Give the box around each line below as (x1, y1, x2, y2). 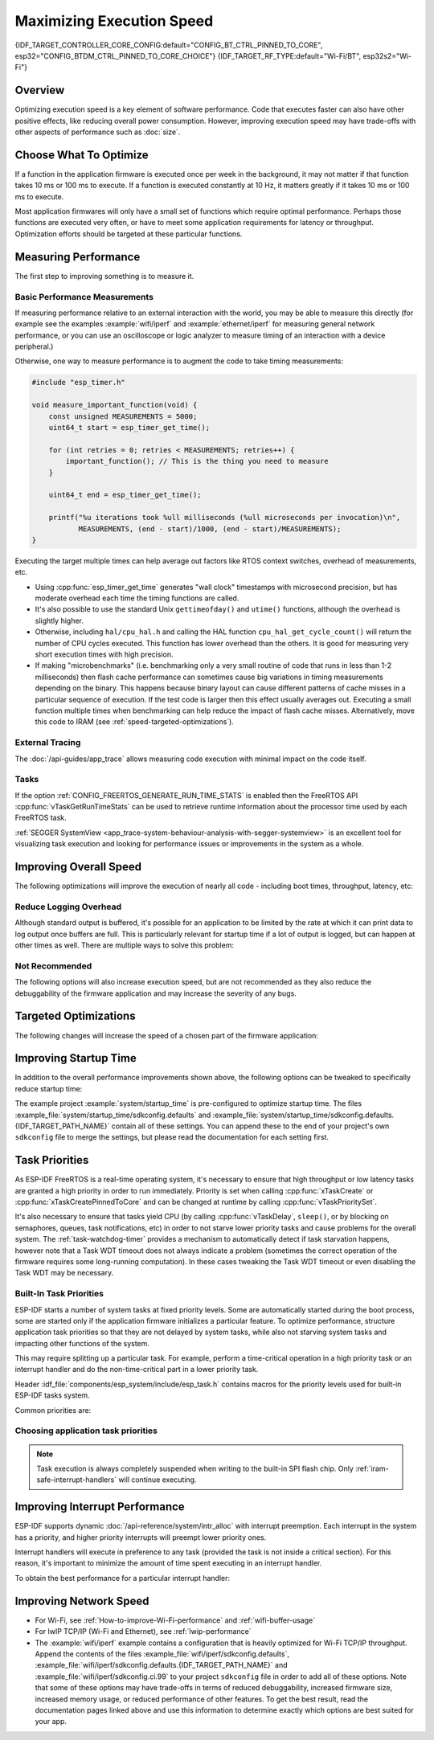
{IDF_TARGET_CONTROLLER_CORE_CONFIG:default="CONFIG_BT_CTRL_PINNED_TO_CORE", (14, 40, 323, 50)
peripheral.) (14, 342, 54, 351)
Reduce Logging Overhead (14, 901, 122, 912)
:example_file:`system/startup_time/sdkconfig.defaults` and (14, 1110, 211, 1120)
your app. (35, 1717, 68, 1726)
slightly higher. (35, 616, 84, 625)
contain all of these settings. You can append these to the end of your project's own (111, 1121, 390, 1131)
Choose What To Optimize (14, 148, 149, 162)
